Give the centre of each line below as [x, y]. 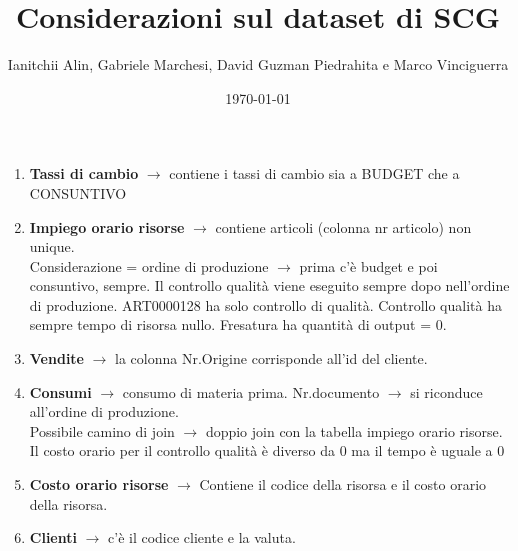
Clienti [53, 537]
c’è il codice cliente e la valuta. [202, 537]
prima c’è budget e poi [368, 265]
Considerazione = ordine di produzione [149, 265]
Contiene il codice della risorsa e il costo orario [343, 484]
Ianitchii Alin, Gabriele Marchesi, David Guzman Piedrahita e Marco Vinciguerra [258, 64]
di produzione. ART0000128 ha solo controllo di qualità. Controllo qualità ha [265, 304]
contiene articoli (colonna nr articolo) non [343, 226]
